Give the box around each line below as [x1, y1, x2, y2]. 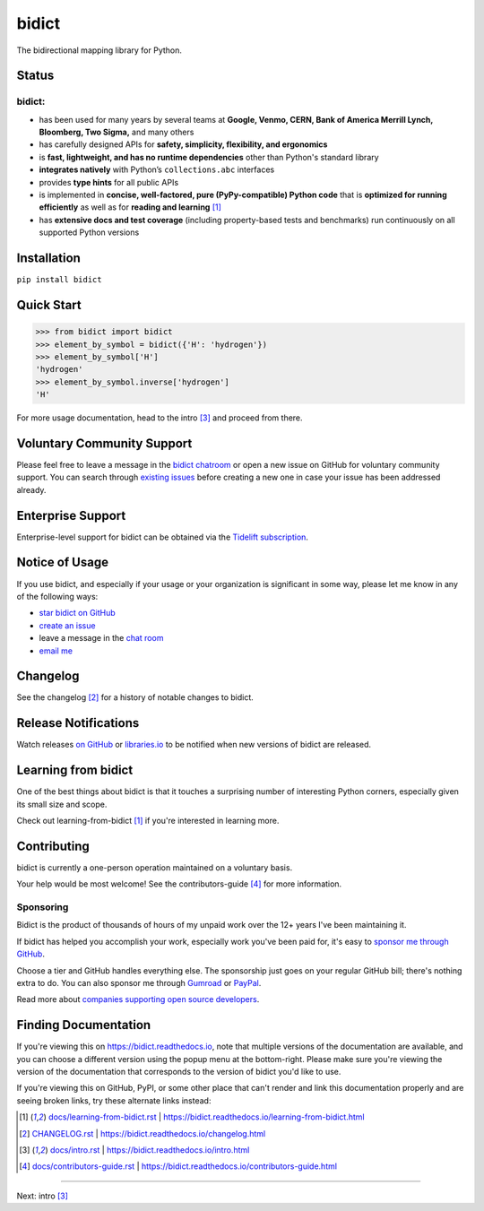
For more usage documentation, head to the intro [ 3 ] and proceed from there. [16, 412, 304, 423]
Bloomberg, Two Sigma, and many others [39, 126, 194, 138]
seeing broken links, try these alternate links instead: [16, 1094, 212, 1106]
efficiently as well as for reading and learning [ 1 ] [39, 202, 221, 212]
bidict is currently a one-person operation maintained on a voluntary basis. [16, 861, 293, 873]
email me [39, 645, 73, 656]
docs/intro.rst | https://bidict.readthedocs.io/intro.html [49, 1145, 250, 1155]
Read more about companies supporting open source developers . [16, 994, 260, 1005]
